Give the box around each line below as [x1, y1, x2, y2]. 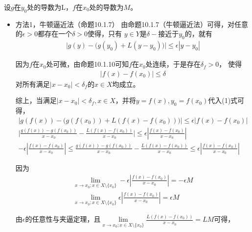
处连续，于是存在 [145, 59, 201, 69]
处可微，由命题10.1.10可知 [46, 59, 129, 69]
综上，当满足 [15, 95, 57, 105]
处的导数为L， [27, 2, 72, 12]
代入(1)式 [208, 95, 238, 105]
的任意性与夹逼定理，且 [25, 214, 101, 224]
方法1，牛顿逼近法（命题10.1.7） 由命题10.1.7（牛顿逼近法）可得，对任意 [15, 19, 249, 29]
